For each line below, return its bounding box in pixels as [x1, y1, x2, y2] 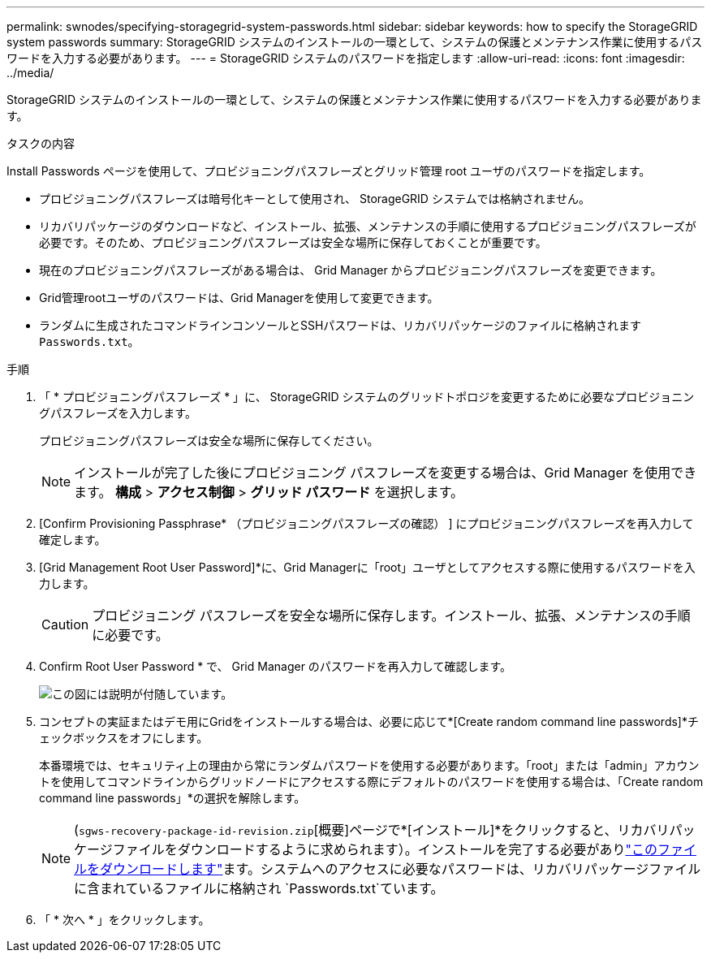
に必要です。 [92, 627, 169, 643]
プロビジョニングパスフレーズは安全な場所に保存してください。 [39, 434, 379, 447]
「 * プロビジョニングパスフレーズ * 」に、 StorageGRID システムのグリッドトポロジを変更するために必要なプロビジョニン [39, 390, 695, 404]
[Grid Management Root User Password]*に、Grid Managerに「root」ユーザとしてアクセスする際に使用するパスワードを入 [39, 560, 696, 574]
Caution [41, 616, 89, 633]
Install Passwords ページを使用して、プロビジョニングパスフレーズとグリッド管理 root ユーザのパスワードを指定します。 [6, 164, 651, 178]
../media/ [6, 66, 54, 80]
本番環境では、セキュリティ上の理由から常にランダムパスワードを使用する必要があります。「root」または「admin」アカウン [39, 758, 700, 772]
